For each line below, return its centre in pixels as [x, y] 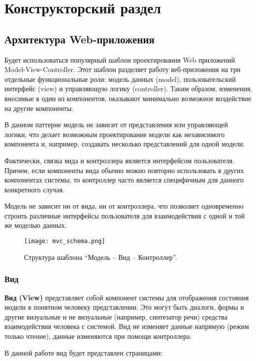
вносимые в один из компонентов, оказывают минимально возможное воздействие [128, 98]
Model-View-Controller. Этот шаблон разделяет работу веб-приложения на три [123, 69]
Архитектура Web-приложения [80, 39]
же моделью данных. [36, 225]
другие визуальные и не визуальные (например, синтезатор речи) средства [116, 316]
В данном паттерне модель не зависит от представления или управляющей [116, 125]
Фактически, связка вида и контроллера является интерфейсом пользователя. [119, 160]
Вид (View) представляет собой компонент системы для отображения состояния [127, 297]
